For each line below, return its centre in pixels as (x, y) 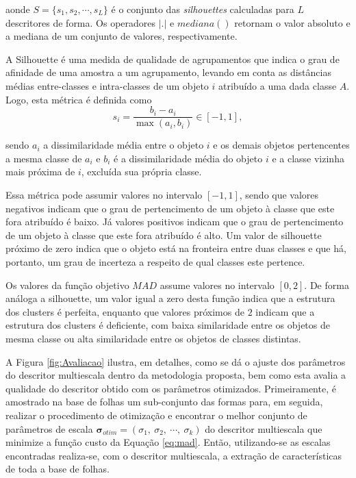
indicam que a (285, 311)
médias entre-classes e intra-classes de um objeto (107, 85)
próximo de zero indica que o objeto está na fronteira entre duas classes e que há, (176, 248)
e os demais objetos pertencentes (281, 145)
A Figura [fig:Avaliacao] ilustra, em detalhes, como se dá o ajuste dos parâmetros (176, 361)
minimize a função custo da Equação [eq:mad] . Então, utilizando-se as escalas (168, 442)
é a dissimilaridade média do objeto (188, 158)
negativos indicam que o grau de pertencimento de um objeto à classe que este (170, 208)
